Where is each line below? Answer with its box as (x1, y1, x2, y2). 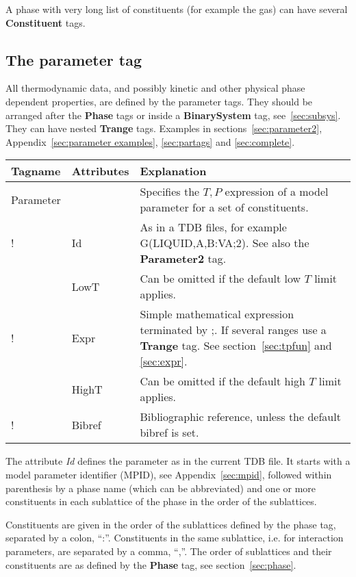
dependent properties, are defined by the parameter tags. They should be (5, 94, 313, 108)
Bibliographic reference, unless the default (140, 409, 341, 425)
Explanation (140, 163, 207, 179)
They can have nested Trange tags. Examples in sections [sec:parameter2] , (5, 121, 322, 136)
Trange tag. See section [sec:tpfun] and (140, 337, 332, 354)
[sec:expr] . (140, 353, 188, 370)
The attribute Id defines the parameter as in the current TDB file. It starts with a (5, 454, 351, 468)
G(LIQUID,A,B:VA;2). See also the (140, 235, 309, 251)
